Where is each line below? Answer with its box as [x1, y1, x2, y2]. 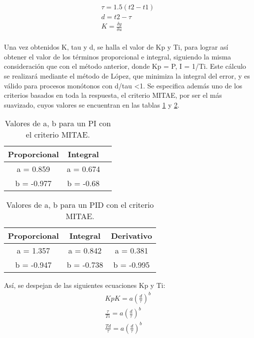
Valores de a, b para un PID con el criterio [6, 199, 154, 211]
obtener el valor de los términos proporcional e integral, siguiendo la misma [4, 51, 231, 61]
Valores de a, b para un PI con [5, 117, 111, 129]
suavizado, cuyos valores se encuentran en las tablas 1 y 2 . [4, 99, 180, 110]
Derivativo [111, 230, 152, 242]
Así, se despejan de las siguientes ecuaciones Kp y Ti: [4, 280, 165, 290]
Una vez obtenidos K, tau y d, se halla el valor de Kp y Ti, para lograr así [4, 42, 228, 52]
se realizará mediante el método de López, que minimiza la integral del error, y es [4, 71, 250, 81]
